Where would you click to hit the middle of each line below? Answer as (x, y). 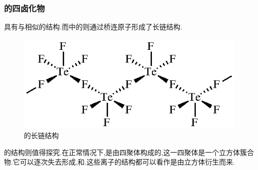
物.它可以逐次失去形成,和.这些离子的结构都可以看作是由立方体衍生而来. (120, 162)
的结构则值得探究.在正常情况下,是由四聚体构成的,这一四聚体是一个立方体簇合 (129, 152)
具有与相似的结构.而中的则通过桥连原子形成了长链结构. (93, 27)
